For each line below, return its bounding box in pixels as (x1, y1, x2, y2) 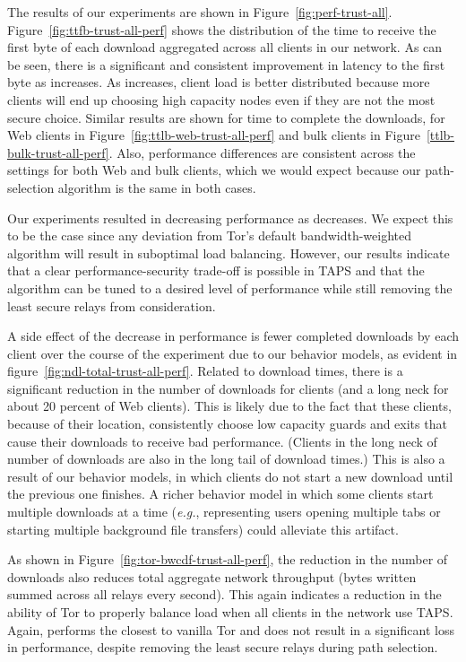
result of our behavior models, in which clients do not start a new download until (7, 466, 453, 485)
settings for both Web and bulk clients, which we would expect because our (7, 161, 421, 179)
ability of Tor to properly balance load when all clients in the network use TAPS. (7, 603, 453, 621)
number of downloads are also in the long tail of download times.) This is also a (7, 449, 445, 468)
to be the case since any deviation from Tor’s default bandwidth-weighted (7, 226, 412, 245)
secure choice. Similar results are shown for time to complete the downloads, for (7, 108, 445, 126)
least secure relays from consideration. (7, 296, 216, 315)
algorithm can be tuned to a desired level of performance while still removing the (7, 278, 453, 297)
